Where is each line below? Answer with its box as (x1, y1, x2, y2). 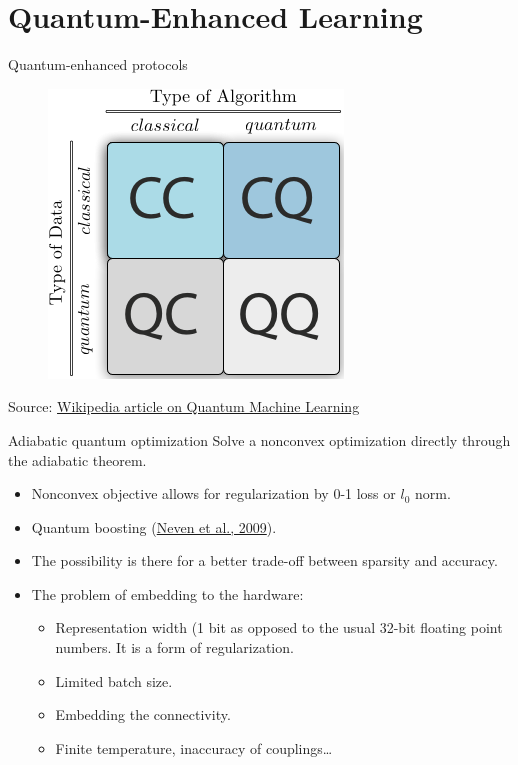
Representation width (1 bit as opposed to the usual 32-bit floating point (55, 617, 503, 638)
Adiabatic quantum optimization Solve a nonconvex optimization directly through (8, 429, 511, 450)
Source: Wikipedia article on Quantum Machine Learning (8, 396, 360, 417)
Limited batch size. (55, 670, 173, 691)
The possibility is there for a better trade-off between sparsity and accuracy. (31, 550, 498, 571)
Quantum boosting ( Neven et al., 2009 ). (31, 516, 277, 537)
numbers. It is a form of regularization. (55, 637, 294, 658)
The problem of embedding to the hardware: (31, 583, 304, 604)
